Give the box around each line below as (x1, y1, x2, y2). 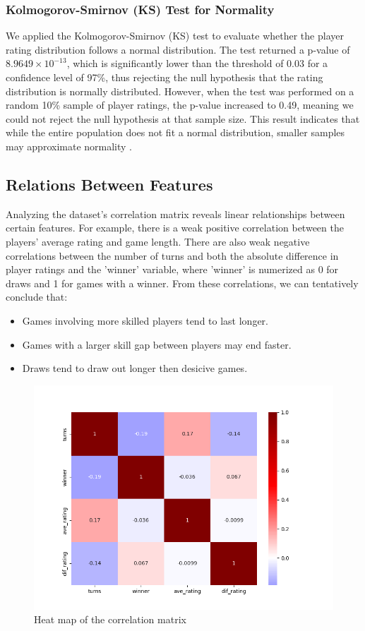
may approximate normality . (6, 138, 132, 153)
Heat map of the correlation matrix (34, 612, 186, 627)
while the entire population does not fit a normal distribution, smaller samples (6, 125, 345, 140)
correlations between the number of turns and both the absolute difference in (6, 248, 339, 263)
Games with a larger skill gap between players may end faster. (22, 337, 292, 351)
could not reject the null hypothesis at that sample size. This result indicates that (6, 111, 360, 126)
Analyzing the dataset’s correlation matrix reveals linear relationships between (6, 206, 345, 221)
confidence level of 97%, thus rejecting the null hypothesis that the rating (6, 70, 323, 84)
